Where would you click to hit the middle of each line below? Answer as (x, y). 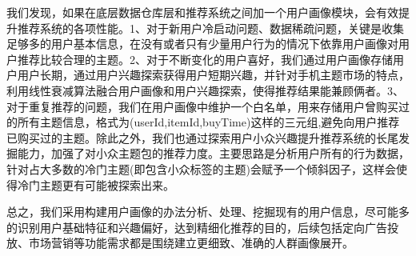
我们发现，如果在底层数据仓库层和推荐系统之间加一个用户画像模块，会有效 (202, 12)
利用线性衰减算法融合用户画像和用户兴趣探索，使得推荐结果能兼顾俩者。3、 (205, 90)
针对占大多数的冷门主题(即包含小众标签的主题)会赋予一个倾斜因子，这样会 (201, 168)
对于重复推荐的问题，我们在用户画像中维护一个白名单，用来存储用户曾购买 (202, 106)
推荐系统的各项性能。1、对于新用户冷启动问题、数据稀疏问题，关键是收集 (210, 28)
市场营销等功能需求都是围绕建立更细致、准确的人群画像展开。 (191, 243)
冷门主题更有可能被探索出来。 (96, 184)
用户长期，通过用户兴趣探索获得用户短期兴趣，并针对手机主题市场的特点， (213, 75)
